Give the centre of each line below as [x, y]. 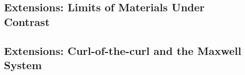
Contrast [27, 21]
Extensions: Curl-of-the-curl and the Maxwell [123, 50]
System [23, 64]
